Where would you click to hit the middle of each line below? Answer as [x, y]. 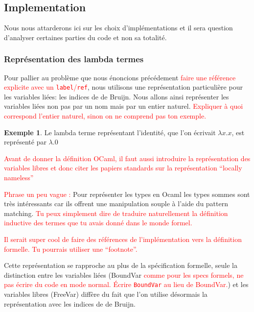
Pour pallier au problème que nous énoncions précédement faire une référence [120, 77]
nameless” [19, 178]
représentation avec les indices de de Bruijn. [70, 303]
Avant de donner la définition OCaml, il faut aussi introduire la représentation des [127, 158]
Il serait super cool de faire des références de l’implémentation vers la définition [123, 239]
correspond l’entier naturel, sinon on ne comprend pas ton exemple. [105, 116]
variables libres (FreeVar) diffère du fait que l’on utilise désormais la [106, 294]
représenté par [25, 142]
